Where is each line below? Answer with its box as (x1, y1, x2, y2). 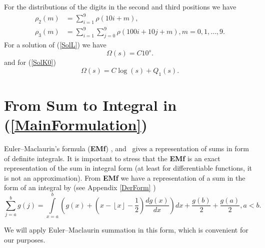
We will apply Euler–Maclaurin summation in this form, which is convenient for (4, 225, 248, 235)
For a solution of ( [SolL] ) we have (4, 39, 106, 50)
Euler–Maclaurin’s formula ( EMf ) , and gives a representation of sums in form (4, 143, 249, 154)
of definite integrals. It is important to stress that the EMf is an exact (4, 153, 220, 163)
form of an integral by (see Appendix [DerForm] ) (4, 182, 156, 193)
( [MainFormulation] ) (4, 114, 147, 135)
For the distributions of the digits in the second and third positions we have (4, 1, 236, 11)
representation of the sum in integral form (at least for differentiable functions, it (4, 163, 252, 173)
